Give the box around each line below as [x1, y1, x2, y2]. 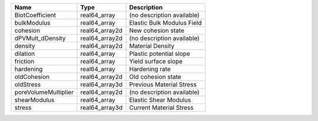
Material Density [129, 42, 175, 50]
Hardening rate [129, 65, 171, 73]
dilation [14, 50, 35, 58]
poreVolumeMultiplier [14, 88, 74, 96]
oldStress [14, 80, 41, 88]
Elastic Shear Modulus [129, 96, 191, 104]
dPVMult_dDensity [14, 34, 66, 42]
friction [14, 58, 35, 65]
